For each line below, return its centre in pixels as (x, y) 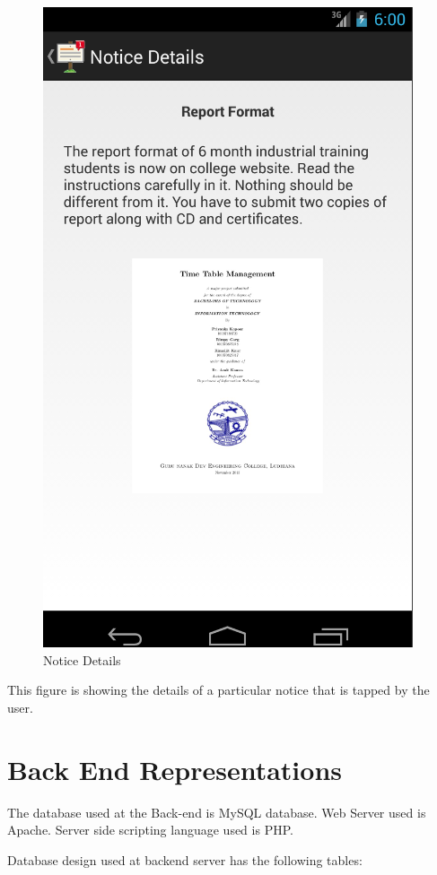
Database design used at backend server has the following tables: (185, 859)
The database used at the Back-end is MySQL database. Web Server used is (217, 812)
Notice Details (82, 659)
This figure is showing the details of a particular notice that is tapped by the (218, 690)
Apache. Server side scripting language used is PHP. (150, 830)
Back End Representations (175, 769)
